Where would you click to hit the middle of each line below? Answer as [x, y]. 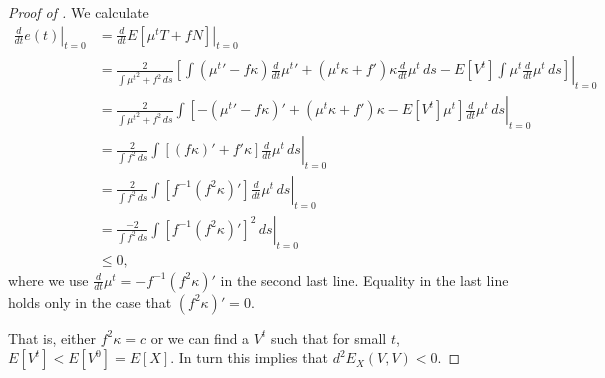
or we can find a [200, 337]
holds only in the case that [90, 301]
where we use [48, 279]
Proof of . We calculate [78, 12]
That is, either [52, 337]
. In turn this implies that [249, 357]
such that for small [328, 337]
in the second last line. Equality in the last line [364, 279]
